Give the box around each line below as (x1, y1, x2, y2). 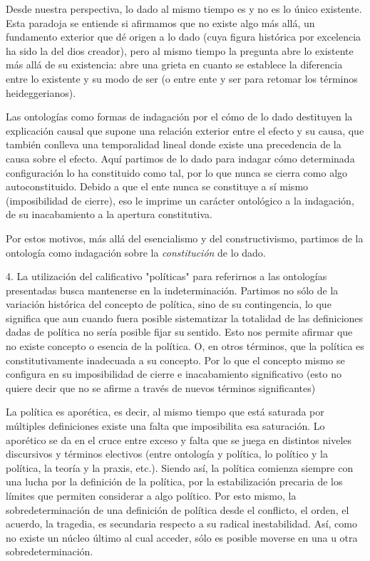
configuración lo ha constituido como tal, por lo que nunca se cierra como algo (6, 165, 348, 180)
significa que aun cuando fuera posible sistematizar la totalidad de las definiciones (6, 310, 364, 325)
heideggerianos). (6, 85, 76, 100)
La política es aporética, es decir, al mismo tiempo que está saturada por (6, 404, 324, 419)
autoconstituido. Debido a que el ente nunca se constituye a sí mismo (6, 179, 309, 194)
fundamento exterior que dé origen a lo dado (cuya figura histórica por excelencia (6, 29, 361, 44)
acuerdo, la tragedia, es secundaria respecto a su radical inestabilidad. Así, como (6, 516, 357, 531)
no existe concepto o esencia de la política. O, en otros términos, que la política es (6, 339, 364, 354)
